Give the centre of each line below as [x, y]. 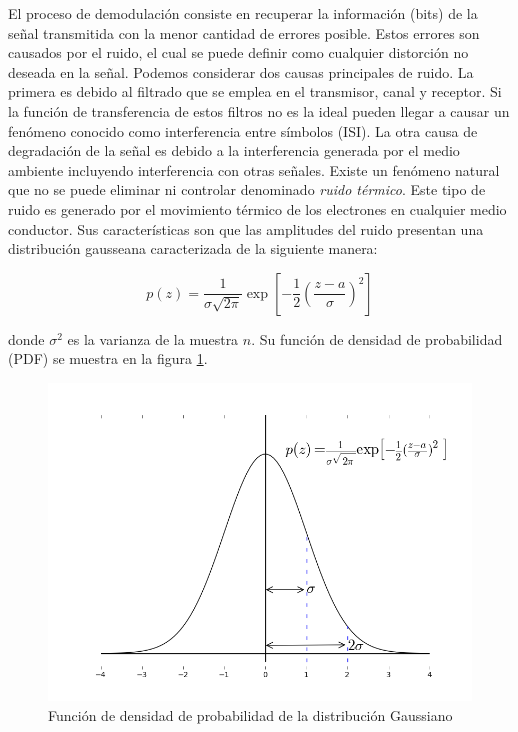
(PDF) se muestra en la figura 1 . [108, 358]
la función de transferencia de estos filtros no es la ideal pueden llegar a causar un [259, 110]
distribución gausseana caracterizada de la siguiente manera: [193, 248]
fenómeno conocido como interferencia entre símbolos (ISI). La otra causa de [243, 130]
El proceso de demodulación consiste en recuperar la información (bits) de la [243, 13]
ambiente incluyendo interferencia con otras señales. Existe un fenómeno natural [254, 169]
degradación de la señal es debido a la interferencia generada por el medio [234, 150]
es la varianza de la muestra [153, 338]
